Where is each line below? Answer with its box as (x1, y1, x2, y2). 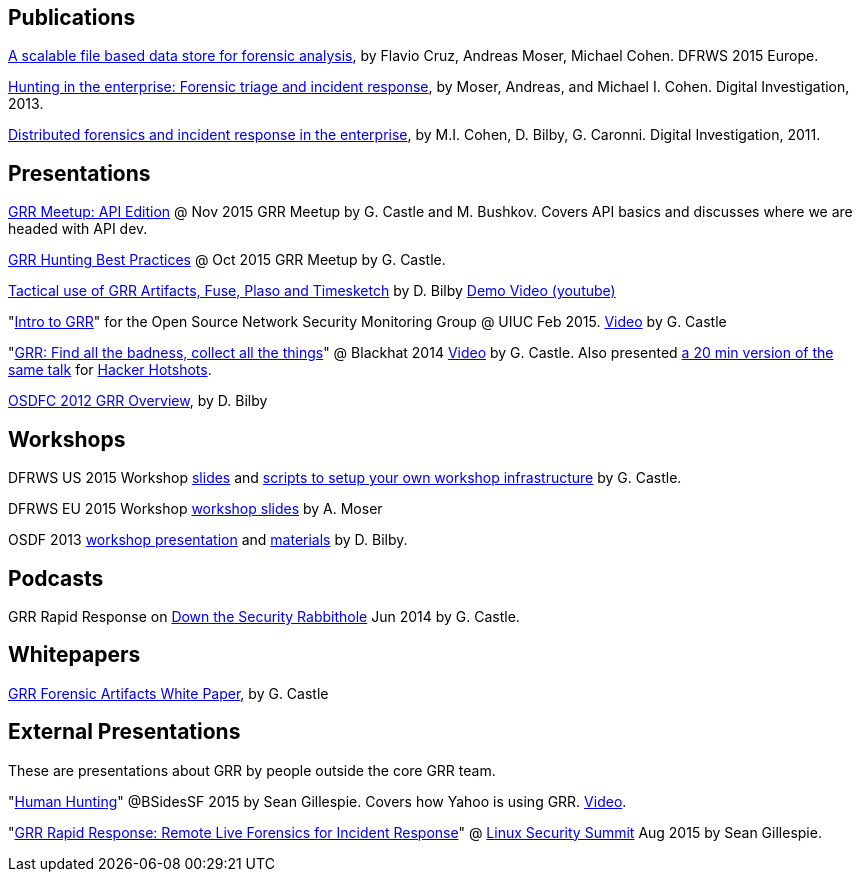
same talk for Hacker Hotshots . (8, 361, 212, 379)
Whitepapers (8, 642, 141, 668)
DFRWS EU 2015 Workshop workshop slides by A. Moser (8, 500, 383, 518)
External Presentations (8, 719, 241, 745)
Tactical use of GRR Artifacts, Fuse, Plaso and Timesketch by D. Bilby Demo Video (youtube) (8, 282, 616, 300)
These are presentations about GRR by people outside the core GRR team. (8, 761, 496, 779)
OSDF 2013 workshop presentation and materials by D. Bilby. (8, 531, 408, 549)
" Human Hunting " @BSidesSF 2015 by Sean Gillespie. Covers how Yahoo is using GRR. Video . (8, 792, 627, 810)
